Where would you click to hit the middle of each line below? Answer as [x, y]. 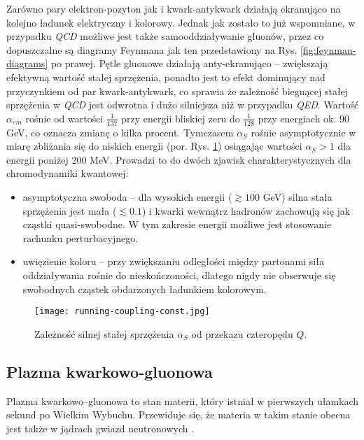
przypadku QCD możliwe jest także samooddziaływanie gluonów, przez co [165, 36]
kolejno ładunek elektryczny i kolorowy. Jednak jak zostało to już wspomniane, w [181, 22]
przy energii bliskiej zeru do [181, 118]
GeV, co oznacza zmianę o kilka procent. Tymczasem [120, 132]
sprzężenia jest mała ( [70, 210]
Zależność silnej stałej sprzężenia [104, 333]
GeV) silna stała [297, 196]
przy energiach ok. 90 [304, 118]
